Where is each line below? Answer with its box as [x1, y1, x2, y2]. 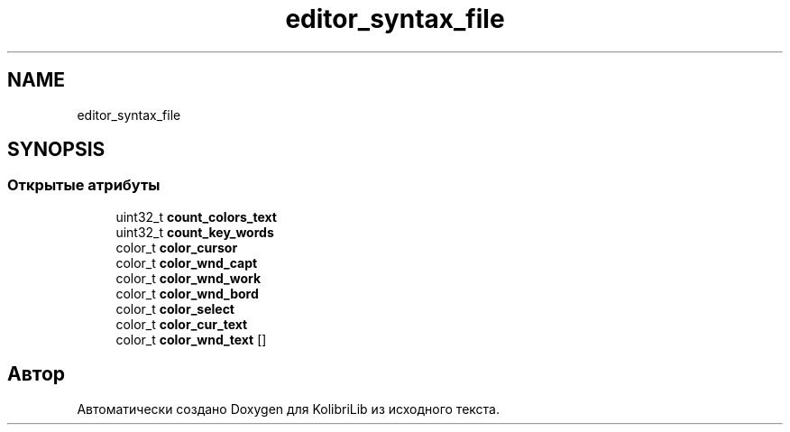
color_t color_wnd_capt [115, 254, 258, 271]
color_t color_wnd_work [115, 270, 262, 286]
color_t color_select [115, 300, 234, 317]
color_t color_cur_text [115, 316, 248, 332]
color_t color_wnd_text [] [115, 331, 267, 347]
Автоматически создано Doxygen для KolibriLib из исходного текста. [77, 400, 500, 417]
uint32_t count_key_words [115, 224, 274, 240]
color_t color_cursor [115, 239, 238, 255]
